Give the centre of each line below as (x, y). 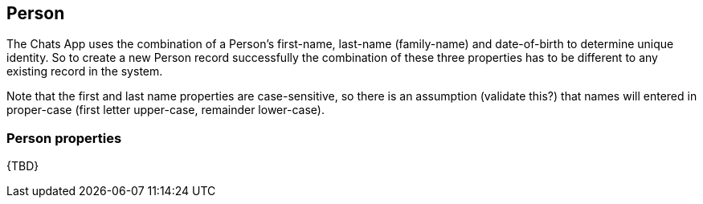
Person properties (64, 138)
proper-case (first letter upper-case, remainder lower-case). (166, 110)
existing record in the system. (85, 71)
